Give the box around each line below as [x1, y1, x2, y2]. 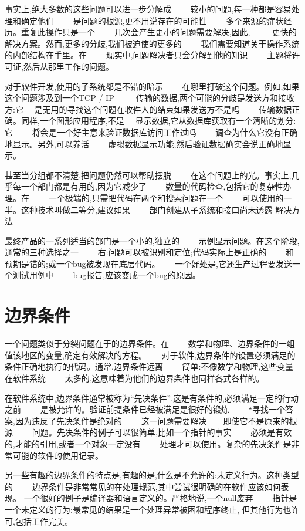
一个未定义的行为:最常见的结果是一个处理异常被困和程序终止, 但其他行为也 [5, 503, 292, 515]
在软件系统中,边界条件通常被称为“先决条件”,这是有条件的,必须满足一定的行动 [5, 391, 299, 404]
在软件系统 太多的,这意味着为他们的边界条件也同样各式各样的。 [5, 371, 265, 384]
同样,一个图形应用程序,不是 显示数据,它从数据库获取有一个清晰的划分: [21, 114, 296, 127]
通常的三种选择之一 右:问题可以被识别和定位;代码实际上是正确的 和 [5, 246, 294, 258]
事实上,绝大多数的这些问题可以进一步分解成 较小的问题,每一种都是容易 [5, 3, 292, 15]
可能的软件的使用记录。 [12, 449, 103, 461]
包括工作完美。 [15, 515, 73, 527]
